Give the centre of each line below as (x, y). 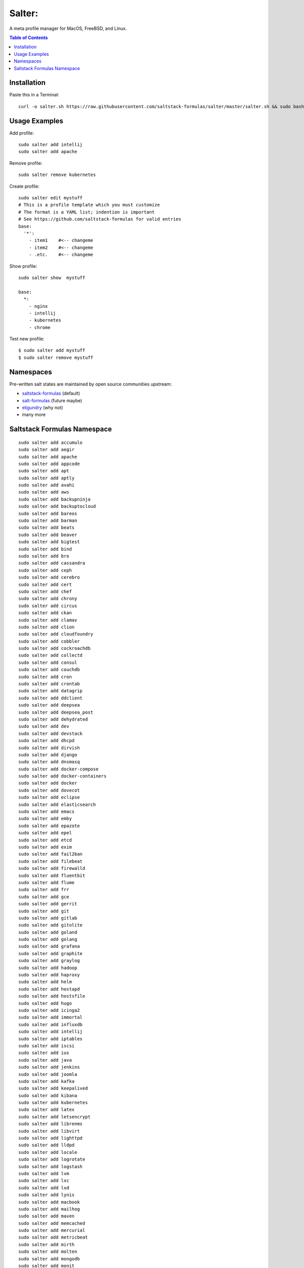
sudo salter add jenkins (49, 1067)
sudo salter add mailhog (49, 1209)
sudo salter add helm (45, 982)
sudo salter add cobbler (49, 641)
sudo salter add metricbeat (53, 1237)
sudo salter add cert (45, 584)
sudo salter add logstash (51, 1166)
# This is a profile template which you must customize (89, 205)
